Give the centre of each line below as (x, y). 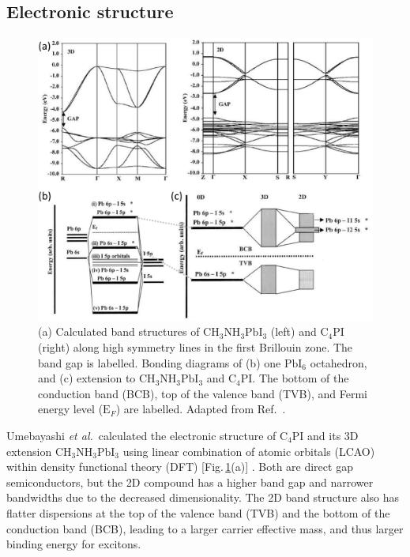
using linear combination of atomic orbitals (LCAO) (249, 451)
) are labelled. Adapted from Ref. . (201, 409)
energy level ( (71, 409)
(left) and (293, 331)
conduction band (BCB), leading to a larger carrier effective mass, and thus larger (205, 528)
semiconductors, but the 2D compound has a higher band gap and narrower (190, 482)
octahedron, (339, 362)
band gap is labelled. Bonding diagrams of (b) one (160, 362)
